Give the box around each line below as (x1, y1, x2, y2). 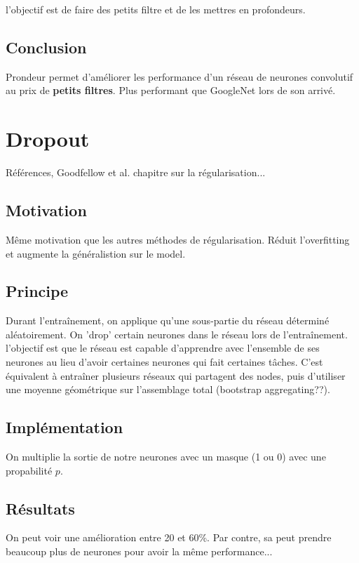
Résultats (6, 497, 75, 519)
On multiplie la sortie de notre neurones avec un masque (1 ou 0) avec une (6, 449, 326, 464)
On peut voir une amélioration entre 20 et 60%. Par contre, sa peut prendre (6, 530, 332, 545)
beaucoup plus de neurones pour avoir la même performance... (6, 544, 273, 559)
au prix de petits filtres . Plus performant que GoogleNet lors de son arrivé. (6, 83, 336, 98)
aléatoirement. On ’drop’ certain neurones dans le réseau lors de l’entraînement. (6, 326, 348, 341)
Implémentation (6, 416, 123, 438)
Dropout (6, 124, 90, 153)
